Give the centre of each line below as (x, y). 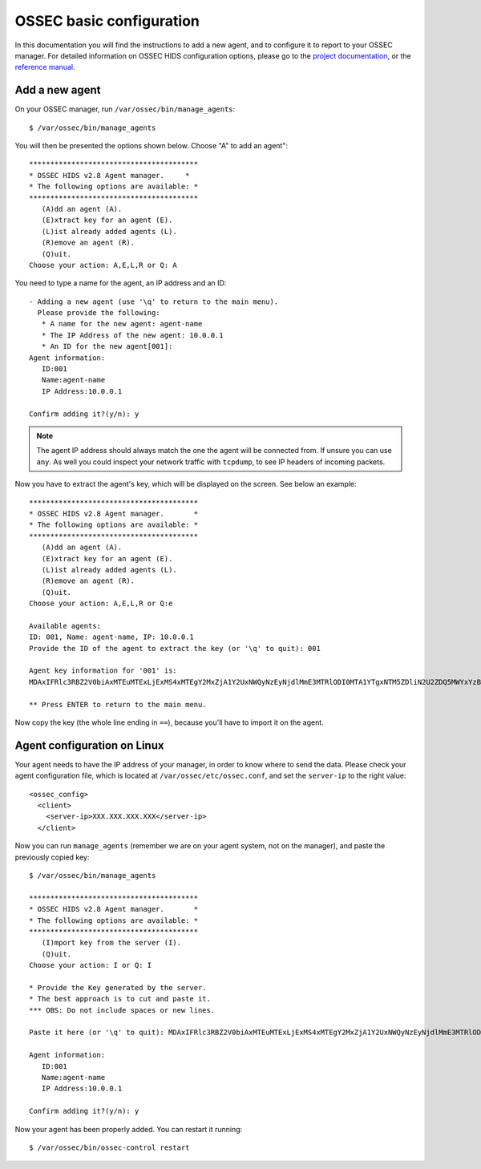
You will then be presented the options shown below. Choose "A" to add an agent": (152, 146)
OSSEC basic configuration (107, 21)
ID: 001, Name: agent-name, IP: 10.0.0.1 (111, 637)
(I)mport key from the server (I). (111, 943)
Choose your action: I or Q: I (91, 965)
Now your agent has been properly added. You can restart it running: (129, 1129)
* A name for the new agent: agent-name (122, 324)
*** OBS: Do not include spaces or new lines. (122, 1010)
